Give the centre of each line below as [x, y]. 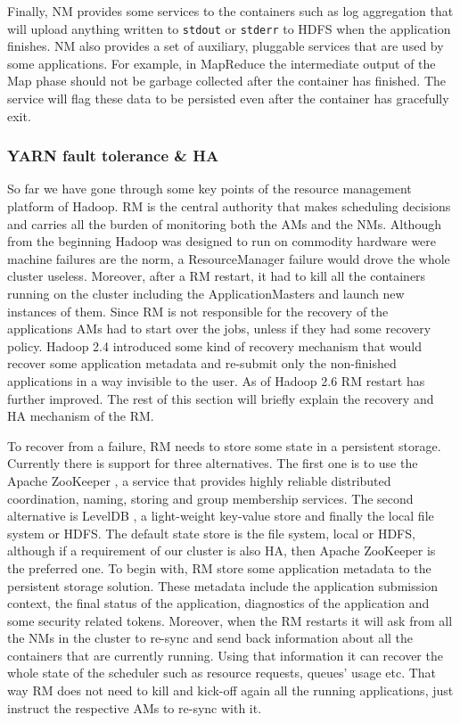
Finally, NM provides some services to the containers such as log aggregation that [230, 11]
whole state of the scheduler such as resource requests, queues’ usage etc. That [222, 673]
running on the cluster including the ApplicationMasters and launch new [206, 293]
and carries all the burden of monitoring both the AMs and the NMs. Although [224, 223]
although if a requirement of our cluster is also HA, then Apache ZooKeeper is [222, 550]
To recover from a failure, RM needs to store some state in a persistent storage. [224, 445]
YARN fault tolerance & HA [113, 156]
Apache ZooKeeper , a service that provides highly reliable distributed [199, 480]
